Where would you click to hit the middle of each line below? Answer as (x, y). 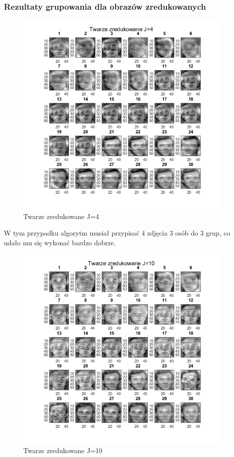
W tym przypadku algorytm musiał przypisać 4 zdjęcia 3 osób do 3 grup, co (117, 232)
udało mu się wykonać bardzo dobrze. (60, 242)
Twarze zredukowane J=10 (63, 450)
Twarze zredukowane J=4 (61, 216)
